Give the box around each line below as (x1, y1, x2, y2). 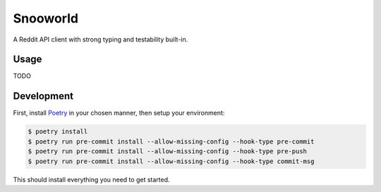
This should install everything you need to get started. (13, 175, 170, 184)
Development (13, 90, 74, 102)
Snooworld (13, 11, 79, 26)
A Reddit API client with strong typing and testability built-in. (13, 35, 188, 44)
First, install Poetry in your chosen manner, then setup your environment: (13, 109, 225, 117)
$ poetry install (28, 127, 88, 136)
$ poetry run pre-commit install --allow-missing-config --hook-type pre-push (28, 148, 307, 155)
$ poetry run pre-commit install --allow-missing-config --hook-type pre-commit (28, 137, 315, 146)
